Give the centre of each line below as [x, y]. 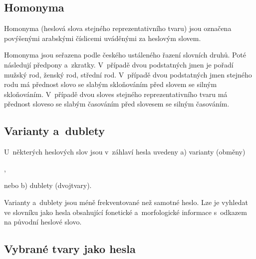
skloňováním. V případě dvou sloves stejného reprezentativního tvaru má [116, 94]
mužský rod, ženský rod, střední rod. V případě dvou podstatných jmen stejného [128, 74]
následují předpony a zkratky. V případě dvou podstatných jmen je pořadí [119, 64]
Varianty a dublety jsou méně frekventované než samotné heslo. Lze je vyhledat [126, 202]
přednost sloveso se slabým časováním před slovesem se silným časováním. [117, 104]
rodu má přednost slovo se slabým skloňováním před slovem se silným [111, 84]
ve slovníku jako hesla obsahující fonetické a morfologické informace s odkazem [126, 212]
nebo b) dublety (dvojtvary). [48, 185]
